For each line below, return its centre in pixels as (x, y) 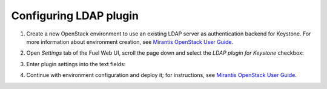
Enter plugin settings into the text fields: (76, 64)
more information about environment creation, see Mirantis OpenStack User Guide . (130, 41)
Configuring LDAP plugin (75, 16)
